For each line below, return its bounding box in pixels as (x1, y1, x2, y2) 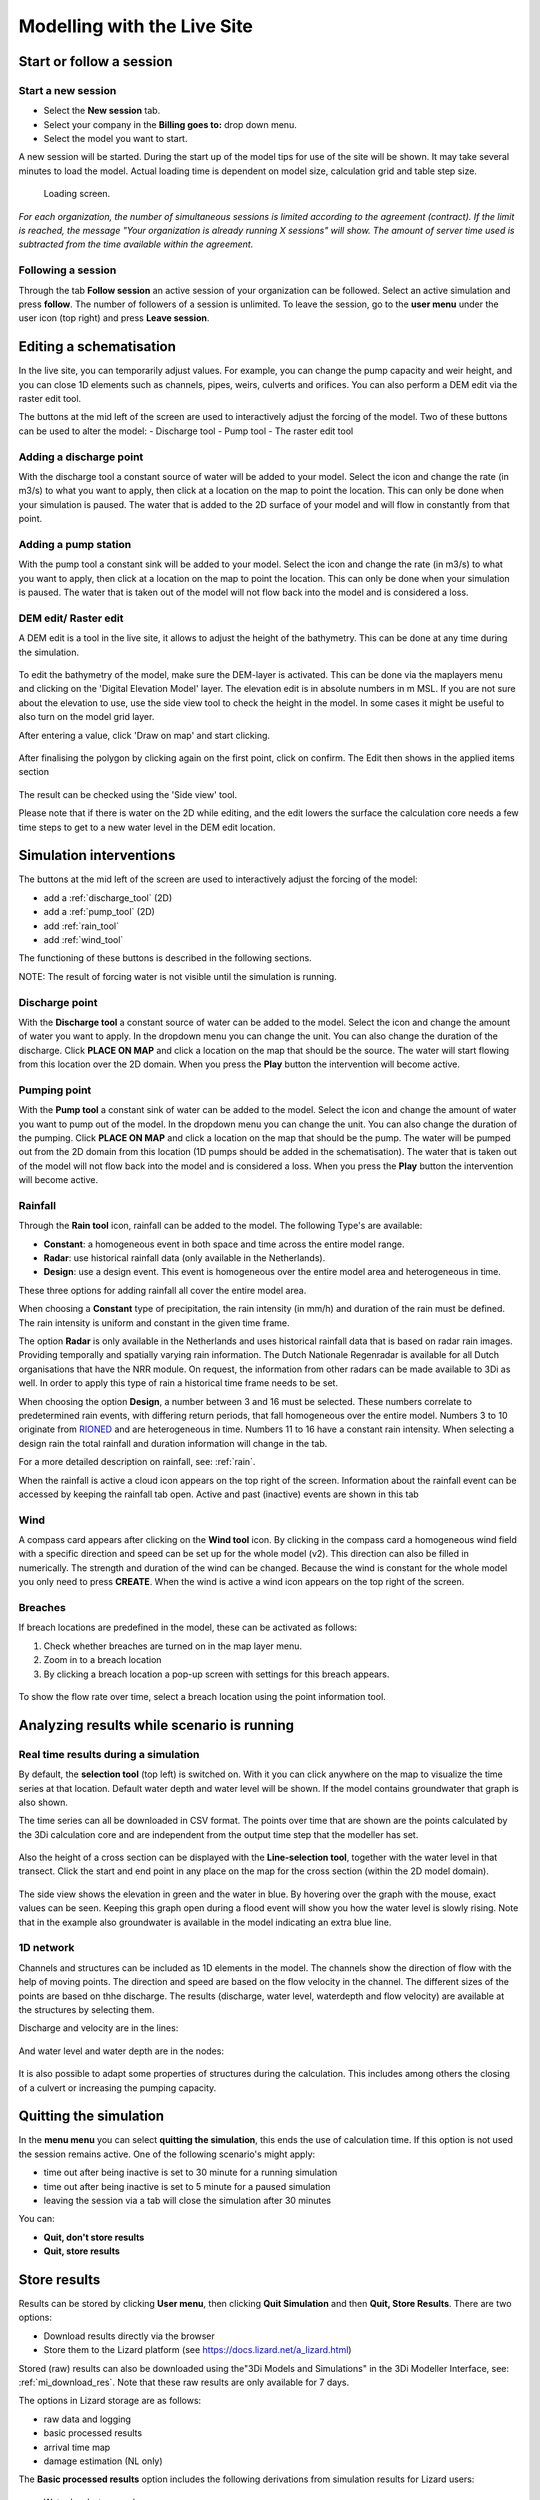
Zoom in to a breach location (43, 1654, 162, 1666)
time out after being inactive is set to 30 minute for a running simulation (43, 2166, 338, 2179)
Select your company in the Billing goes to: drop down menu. (43, 118, 297, 130)
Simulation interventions (18, 847, 176, 864)
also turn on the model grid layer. (18, 711, 155, 723)
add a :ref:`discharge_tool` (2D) (43, 891, 173, 904)
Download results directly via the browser (43, 2330, 215, 2342)
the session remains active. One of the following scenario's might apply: (18, 2148, 316, 2160)
